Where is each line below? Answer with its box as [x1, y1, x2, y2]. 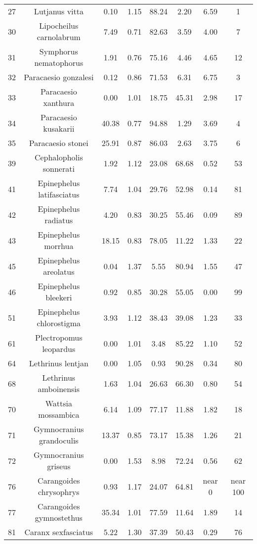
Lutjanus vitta [34, 5, 84, 17]
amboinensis [38, 383, 80, 395]
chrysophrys [38, 486, 80, 497]
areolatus [43, 266, 75, 277]
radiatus [44, 214, 73, 226]
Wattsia [45, 397, 72, 409]
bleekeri [45, 292, 72, 303]
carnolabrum [37, 31, 81, 43]
